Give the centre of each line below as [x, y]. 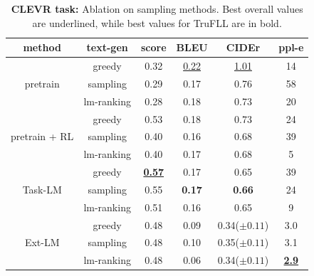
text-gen [107, 47]
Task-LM [42, 189]
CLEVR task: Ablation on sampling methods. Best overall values [157, 9]
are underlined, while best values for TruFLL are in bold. [157, 22]
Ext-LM [42, 242]
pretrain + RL [42, 136]
